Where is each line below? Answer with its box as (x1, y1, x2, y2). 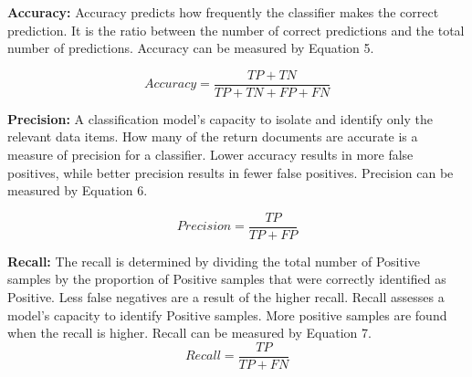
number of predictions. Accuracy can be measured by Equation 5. (7, 38, 374, 58)
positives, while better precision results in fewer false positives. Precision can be (7, 162, 454, 182)
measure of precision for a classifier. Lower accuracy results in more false (7, 145, 414, 164)
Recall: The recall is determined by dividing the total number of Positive (7, 251, 420, 270)
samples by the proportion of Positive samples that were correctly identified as (7, 269, 446, 288)
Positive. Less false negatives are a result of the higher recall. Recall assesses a (7, 288, 445, 307)
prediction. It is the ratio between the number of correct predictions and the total (7, 20, 465, 39)
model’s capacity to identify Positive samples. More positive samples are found (7, 305, 447, 324)
